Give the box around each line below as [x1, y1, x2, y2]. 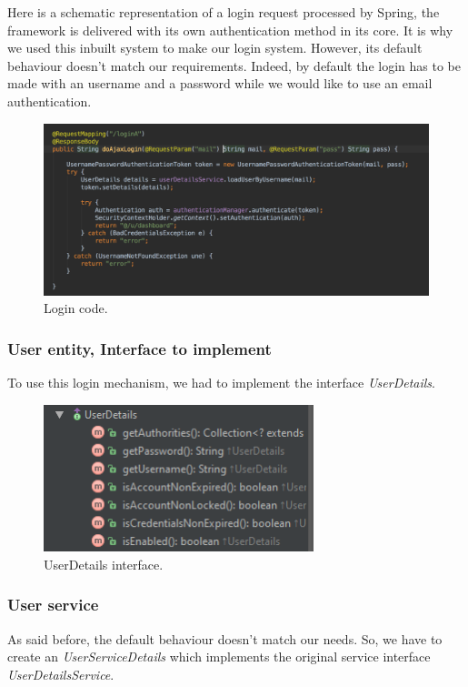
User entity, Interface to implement [7, 337, 272, 359]
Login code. [44, 298, 108, 318]
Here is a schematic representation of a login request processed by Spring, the [7, 3, 440, 21]
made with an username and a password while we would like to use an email [7, 74, 433, 93]
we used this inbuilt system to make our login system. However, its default [7, 38, 423, 57]
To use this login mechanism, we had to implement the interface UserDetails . [7, 373, 435, 392]
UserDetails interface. [44, 554, 164, 573]
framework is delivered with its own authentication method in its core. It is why [7, 20, 453, 39]
